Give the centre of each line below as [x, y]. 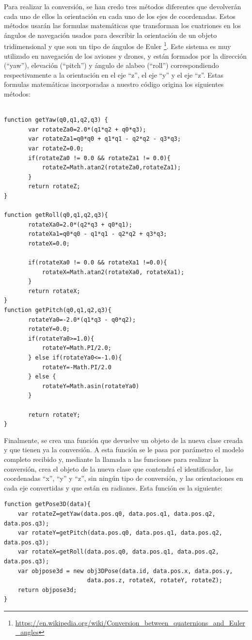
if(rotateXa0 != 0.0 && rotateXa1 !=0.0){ [98, 263]
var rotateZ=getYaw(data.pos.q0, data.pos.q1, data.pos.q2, [117, 514]
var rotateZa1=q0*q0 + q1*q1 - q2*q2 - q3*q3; [105, 139]
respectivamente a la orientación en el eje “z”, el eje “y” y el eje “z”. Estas [114, 74]
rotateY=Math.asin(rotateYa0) [91, 386]
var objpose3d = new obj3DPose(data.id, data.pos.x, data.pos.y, [125, 571]
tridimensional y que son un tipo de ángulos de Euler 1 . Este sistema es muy [118, 46]
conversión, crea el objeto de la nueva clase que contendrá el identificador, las [119, 468]
